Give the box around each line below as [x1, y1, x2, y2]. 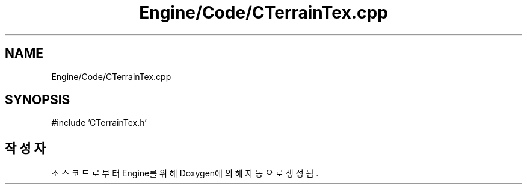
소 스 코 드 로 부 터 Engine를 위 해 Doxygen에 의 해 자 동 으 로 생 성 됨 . [51, 168, 319, 179]
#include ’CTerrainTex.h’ [51, 117, 147, 128]
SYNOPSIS [5, 92, 70, 108]
